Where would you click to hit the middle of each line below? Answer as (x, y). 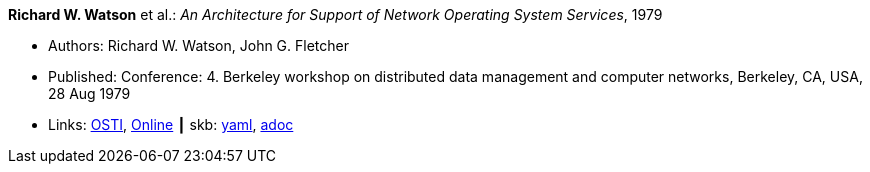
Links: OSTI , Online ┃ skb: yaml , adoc (171, 124)
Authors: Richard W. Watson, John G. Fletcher (198, 45)
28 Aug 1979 (89, 93)
